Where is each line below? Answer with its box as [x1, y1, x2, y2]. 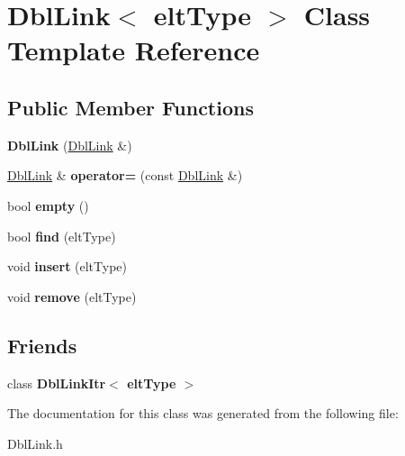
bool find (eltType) [7, 226, 116, 245]
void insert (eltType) [7, 257, 127, 276]
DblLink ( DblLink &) [7, 135, 132, 154]
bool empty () [7, 196, 89, 214]
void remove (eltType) [7, 287, 137, 306]
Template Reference [7, 32, 260, 68]
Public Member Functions [7, 93, 254, 121]
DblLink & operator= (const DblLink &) [7, 166, 243, 185]
